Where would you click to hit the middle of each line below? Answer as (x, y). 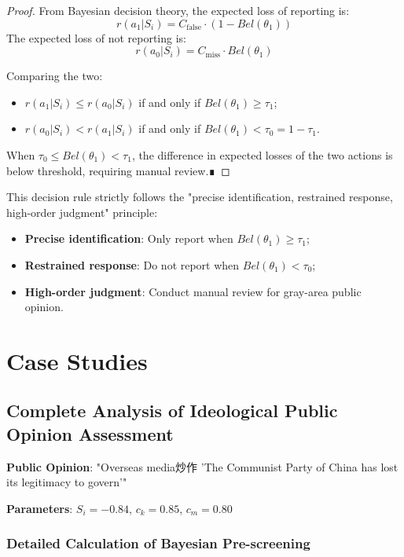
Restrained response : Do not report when (132, 264)
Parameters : (40, 508)
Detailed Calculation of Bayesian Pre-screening (158, 543)
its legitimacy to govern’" (67, 482)
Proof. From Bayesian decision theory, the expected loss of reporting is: (178, 10)
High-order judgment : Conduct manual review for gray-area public (193, 291)
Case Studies (77, 360)
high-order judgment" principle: (82, 212)
